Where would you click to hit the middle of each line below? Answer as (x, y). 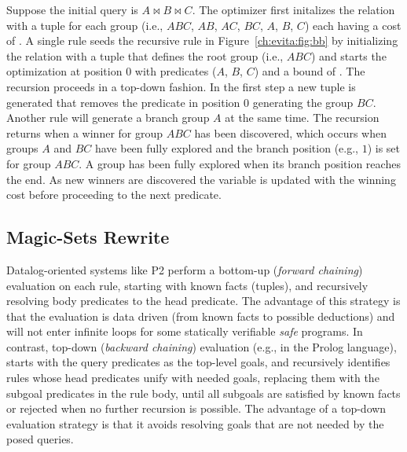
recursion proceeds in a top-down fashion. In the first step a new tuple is (181, 86)
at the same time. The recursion (302, 118)
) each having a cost (353, 25)
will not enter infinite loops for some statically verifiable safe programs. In (185, 331)
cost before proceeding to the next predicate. (114, 195)
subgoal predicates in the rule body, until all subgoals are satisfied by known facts (203, 393)
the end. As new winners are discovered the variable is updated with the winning (201, 179)
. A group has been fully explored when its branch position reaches (240, 163)
